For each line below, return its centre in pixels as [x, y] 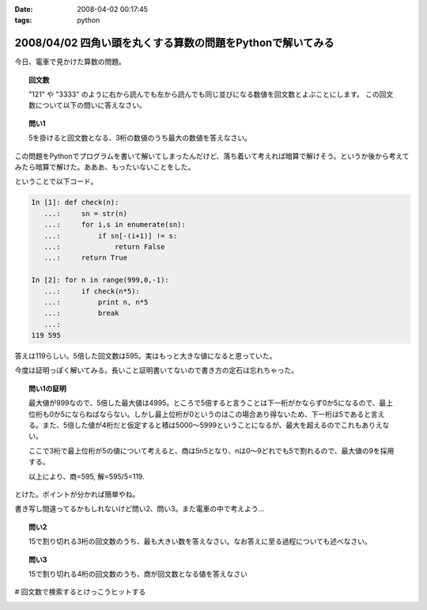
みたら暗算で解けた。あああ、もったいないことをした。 [105, 167]
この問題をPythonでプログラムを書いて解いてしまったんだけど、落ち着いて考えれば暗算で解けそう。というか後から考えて [212, 156]
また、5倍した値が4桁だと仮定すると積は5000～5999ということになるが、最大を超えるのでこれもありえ [212, 425]
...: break [81, 313]
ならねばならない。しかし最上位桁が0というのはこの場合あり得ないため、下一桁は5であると [221, 414]
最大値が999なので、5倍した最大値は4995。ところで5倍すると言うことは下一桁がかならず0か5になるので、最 [208, 403]
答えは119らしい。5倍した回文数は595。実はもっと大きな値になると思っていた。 [145, 356]
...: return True [86, 258]
